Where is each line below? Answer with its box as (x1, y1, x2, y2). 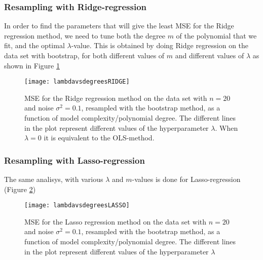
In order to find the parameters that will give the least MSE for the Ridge (4, 20, 234, 31)
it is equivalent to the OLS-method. (44, 132, 155, 143)
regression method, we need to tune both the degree (4, 30, 165, 41)
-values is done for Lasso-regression (132, 174, 241, 184)
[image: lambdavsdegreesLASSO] (24, 202, 130, 209)
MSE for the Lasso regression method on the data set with (24, 216, 207, 227)
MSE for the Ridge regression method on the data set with (24, 92, 207, 103)
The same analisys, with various (4, 174, 103, 184)
